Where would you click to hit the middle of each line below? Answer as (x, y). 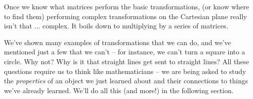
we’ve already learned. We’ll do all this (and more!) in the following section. (119, 90)
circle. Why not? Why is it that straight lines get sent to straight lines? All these (127, 61)
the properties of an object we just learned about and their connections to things (126, 81)
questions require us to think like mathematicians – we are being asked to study (125, 71)
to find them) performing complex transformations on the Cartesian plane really (126, 16)
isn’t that (18, 26)
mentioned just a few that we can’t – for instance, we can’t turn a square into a (125, 52)
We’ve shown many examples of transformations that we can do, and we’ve (118, 42)
